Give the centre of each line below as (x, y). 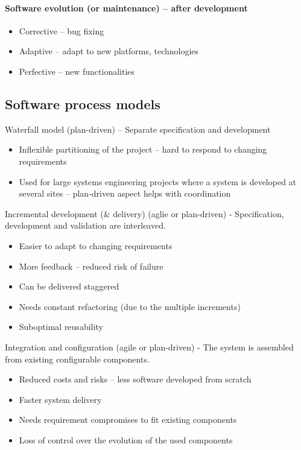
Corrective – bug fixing (62, 30)
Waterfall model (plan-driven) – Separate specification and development (138, 129)
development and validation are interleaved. (85, 225)
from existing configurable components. (77, 359)
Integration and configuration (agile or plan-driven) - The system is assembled (149, 347)
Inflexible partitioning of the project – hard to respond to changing (143, 149)
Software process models (83, 103)
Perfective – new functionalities (77, 71)
